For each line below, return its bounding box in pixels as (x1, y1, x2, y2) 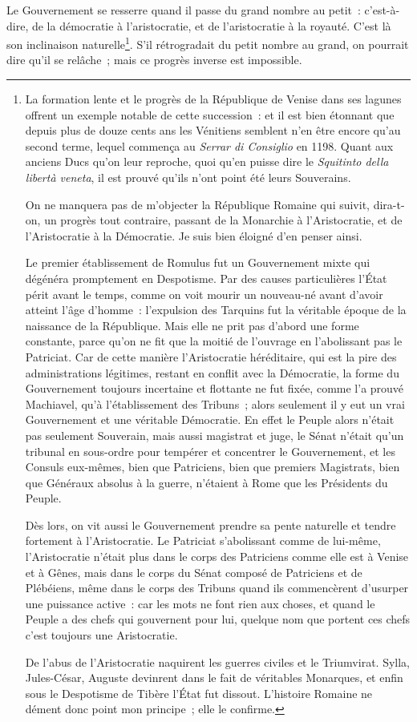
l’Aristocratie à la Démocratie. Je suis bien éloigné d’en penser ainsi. (25, 227, 362, 244)
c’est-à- (364, 2, 400, 18)
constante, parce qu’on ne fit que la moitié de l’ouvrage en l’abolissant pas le (25, 333, 403, 349)
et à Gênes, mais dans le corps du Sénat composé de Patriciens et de (25, 563, 362, 580)
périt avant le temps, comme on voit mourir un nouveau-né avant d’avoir (25, 285, 383, 302)
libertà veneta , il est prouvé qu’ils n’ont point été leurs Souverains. (25, 169, 351, 185)
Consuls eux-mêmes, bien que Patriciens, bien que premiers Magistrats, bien (25, 458, 400, 475)
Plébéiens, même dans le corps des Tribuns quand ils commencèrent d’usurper (25, 579, 409, 596)
